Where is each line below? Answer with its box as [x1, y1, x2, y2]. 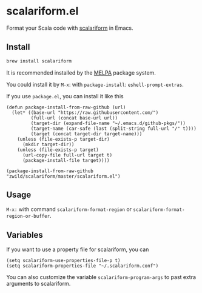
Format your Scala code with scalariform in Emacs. [6, 24, 133, 32]
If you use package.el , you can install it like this [6, 92, 124, 99]
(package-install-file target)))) [22, 157, 110, 163]
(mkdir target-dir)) [22, 141, 75, 147]
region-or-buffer [6, 214, 50, 220]
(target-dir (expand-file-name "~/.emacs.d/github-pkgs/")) [30, 120, 186, 126]
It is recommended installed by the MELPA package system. [6, 69, 156, 76]
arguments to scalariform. [6, 280, 71, 288]
